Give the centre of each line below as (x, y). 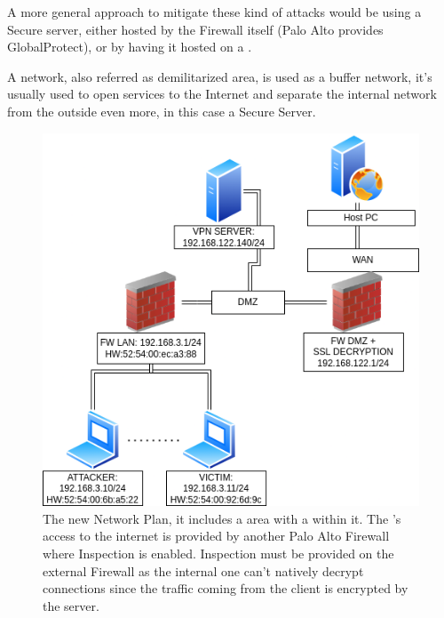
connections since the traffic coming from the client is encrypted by (226, 588)
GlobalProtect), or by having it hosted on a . (130, 47)
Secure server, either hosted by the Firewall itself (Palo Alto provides (195, 29)
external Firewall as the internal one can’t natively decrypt (203, 570)
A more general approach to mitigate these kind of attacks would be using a (214, 12)
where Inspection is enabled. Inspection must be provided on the (218, 554)
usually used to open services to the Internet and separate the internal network (222, 94)
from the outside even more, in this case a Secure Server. (162, 111)
